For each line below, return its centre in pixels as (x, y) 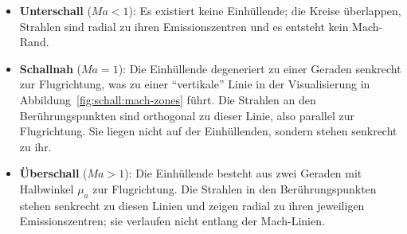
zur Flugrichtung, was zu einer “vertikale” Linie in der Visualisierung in (195, 84)
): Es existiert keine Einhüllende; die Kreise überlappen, (265, 10)
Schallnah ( (50, 68)
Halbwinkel (47, 188)
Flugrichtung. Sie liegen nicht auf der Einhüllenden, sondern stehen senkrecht (208, 131)
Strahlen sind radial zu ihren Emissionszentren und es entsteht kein (184, 26)
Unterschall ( (55, 10)
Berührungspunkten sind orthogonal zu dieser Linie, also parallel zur (187, 115)
